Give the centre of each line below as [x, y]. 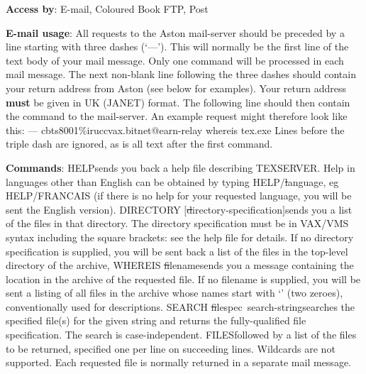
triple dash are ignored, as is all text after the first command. [139, 144]
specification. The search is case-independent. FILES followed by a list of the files [181, 335]
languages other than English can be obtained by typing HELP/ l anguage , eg [172, 181]
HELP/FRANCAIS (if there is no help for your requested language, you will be [179, 196]
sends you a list [318, 209]
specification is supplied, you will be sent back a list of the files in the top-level [177, 251]
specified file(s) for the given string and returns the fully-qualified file [156, 320]
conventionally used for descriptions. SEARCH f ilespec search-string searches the [181, 306]
